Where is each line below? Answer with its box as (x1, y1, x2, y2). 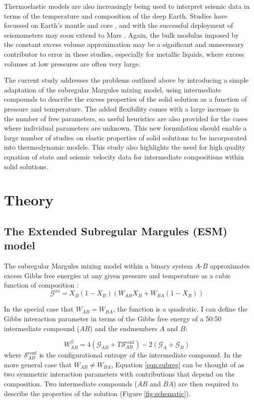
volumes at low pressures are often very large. (4, 58, 141, 68)
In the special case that (4, 304, 74, 314)
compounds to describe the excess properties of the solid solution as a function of (4, 94, 247, 104)
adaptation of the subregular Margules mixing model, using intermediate (4, 84, 221, 94)
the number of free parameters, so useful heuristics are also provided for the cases (4, 113, 248, 123)
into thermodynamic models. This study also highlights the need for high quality (4, 142, 246, 152)
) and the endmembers (89, 323, 157, 333)
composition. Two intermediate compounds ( (4, 378, 137, 388)
